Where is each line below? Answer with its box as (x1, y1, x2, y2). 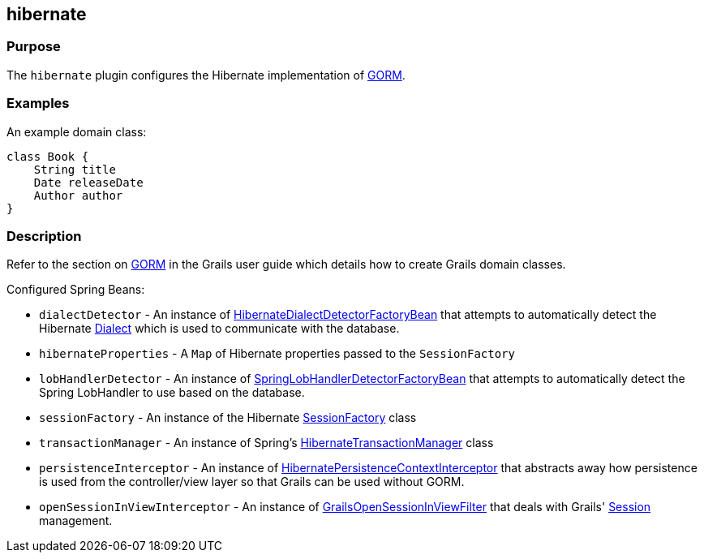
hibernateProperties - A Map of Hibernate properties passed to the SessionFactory (39, 346, 515, 361)
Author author (33, 188, 123, 202)
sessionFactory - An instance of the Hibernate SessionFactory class (39, 411, 417, 425)
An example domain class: (6, 124, 147, 139)
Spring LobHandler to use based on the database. (39, 385, 305, 400)
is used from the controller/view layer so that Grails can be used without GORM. (39, 475, 465, 489)
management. (39, 514, 113, 528)
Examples (6, 95, 70, 112)
